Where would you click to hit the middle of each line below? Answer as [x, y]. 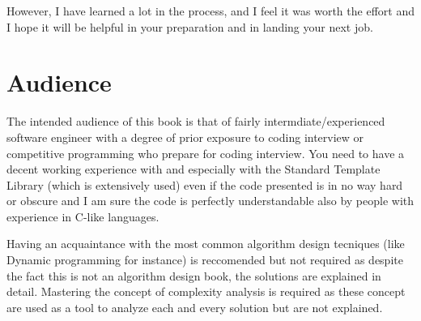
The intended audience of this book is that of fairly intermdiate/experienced [196, 121]
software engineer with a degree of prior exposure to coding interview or [185, 137]
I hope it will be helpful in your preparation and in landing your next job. [190, 26]
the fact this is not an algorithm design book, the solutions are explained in [194, 275]
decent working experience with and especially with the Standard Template [193, 169]
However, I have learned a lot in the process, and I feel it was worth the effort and [210, 11]
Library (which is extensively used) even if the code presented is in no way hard [205, 184]
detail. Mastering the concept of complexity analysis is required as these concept [206, 291]
